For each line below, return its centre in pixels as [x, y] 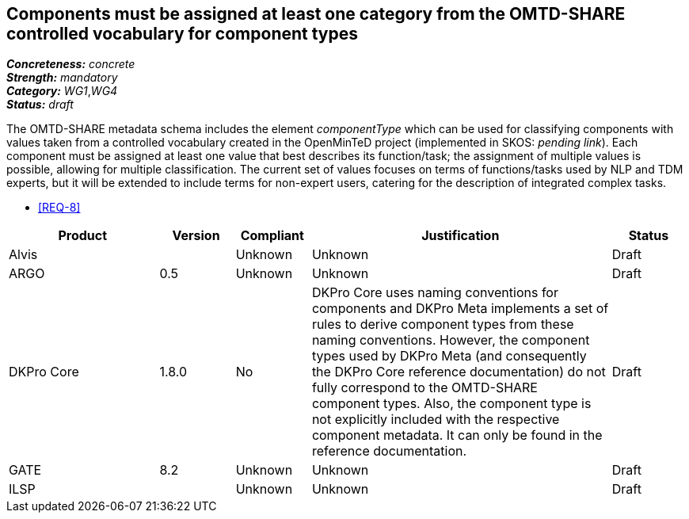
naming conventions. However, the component [451, 340]
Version [196, 236]
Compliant [272, 236]
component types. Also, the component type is [451, 404]
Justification [461, 236]
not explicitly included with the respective [436, 420]
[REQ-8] [59, 208]
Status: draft [40, 105]
